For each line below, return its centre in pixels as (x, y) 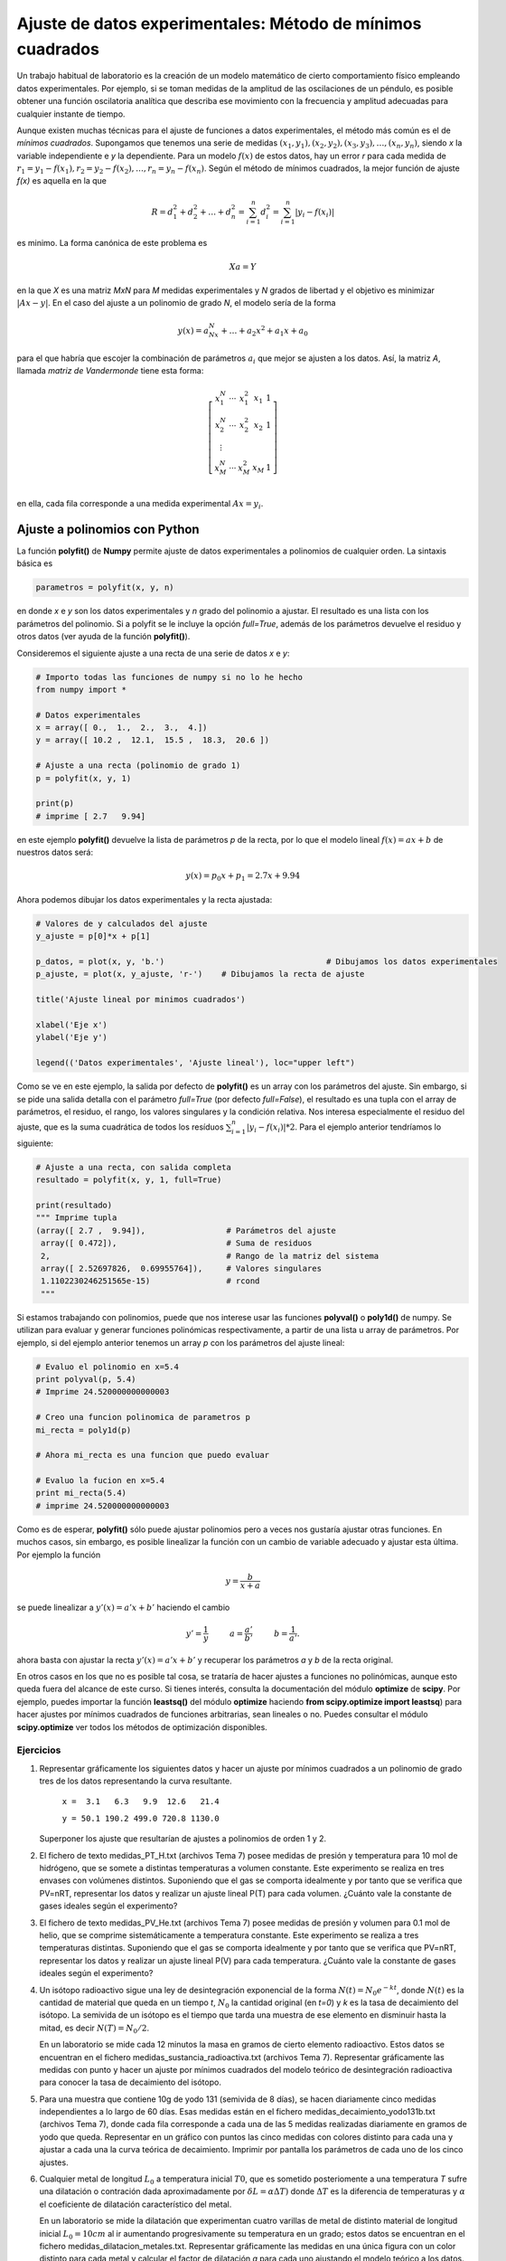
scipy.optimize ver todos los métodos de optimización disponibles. (142, 1726)
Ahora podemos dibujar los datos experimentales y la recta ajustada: (145, 899)
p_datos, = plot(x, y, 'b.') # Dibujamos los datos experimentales (267, 962)
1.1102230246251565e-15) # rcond (150, 1281)
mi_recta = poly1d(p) (84, 1430)
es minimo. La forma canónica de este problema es (112, 243)
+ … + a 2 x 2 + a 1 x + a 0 (265, 331)
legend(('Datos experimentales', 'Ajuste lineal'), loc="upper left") (196, 1063)
